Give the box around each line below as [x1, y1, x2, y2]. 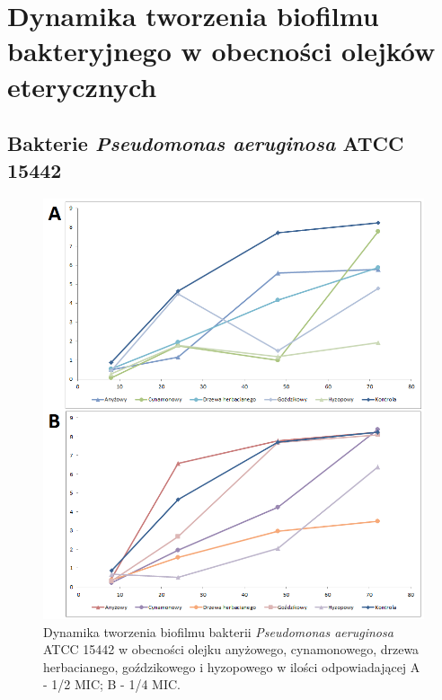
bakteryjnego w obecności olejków [7, 32, 436, 69]
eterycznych [7, 67, 157, 104]
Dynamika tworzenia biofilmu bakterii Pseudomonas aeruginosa [43, 622, 393, 641]
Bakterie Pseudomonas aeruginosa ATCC [7, 129, 404, 157]
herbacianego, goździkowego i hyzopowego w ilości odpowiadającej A [43, 657, 420, 676]
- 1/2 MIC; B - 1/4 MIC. [43, 675, 181, 694]
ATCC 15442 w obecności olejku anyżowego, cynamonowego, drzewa [43, 640, 420, 659]
